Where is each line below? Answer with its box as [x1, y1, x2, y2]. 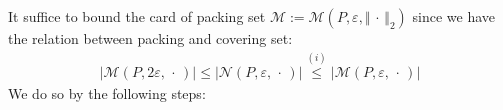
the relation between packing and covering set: [8, 28, 293, 48]
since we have [412, 6, 496, 26]
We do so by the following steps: [8, 82, 206, 103]
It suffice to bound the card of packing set [8, 6, 266, 26]
